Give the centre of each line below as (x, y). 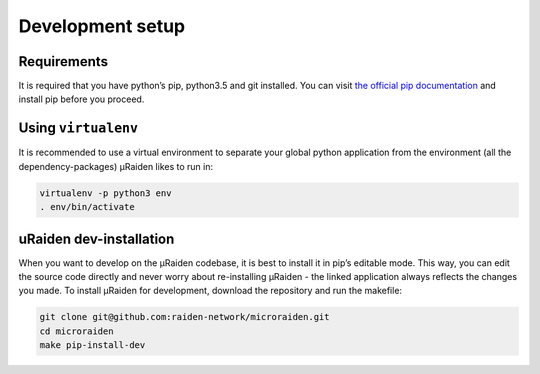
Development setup (102, 26)
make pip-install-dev (92, 345)
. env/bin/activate (87, 207)
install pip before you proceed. (81, 99)
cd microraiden (76, 331)
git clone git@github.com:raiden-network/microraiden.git (184, 317)
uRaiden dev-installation (96, 238)
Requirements (63, 61)
